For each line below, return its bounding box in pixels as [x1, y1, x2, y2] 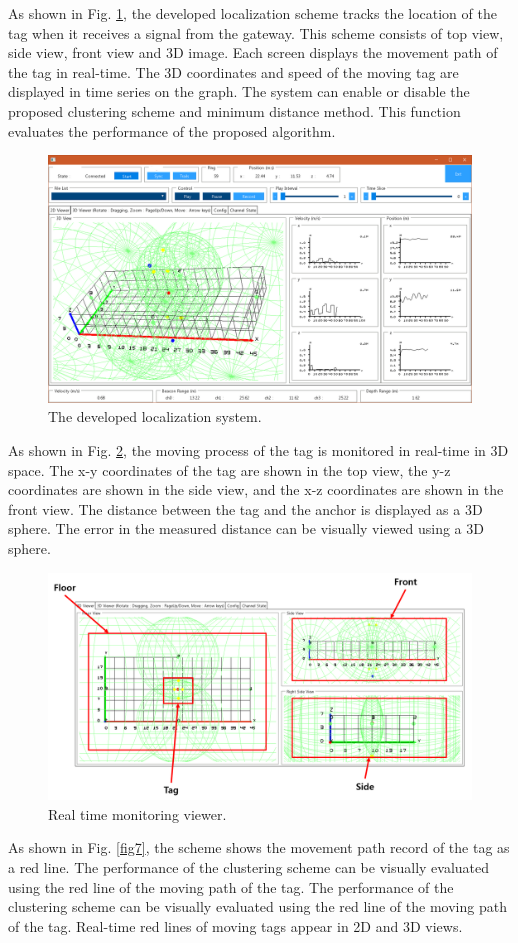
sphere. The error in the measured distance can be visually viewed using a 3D [8, 518, 484, 539]
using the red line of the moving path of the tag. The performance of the [8, 876, 454, 897]
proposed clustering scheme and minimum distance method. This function [8, 100, 461, 121]
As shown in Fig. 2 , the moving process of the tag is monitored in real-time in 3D [8, 439, 509, 460]
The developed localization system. [48, 406, 262, 427]
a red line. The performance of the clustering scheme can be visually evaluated [8, 857, 490, 878]
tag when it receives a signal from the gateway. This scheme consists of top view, [8, 22, 504, 43]
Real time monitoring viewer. [48, 803, 227, 824]
